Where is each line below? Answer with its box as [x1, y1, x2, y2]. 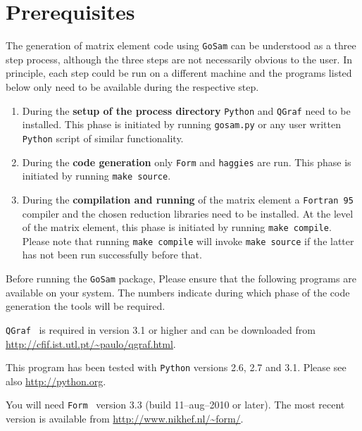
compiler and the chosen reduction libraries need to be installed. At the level [22, 206, 354, 220]
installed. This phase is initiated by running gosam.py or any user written [22, 117, 341, 132]
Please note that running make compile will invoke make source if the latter [22, 233, 354, 248]
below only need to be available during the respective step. [6, 79, 259, 94]
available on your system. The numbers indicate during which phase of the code [6, 285, 350, 299]
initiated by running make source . [22, 168, 171, 183]
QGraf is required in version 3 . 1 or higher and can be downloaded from [6, 322, 316, 337]
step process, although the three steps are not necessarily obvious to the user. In [6, 51, 353, 66]
